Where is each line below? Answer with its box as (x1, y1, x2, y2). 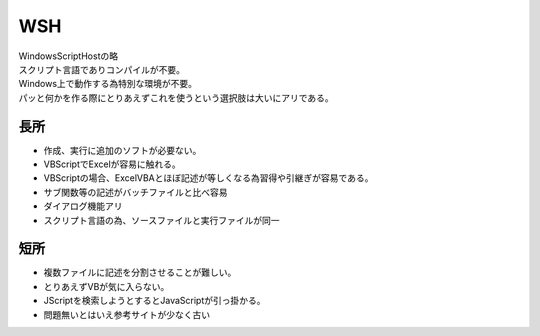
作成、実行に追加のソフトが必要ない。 (43, 144, 202, 156)
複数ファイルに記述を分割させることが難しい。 (43, 266, 237, 279)
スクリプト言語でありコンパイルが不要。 (18, 63, 185, 75)
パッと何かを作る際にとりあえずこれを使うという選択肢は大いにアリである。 (18, 91, 334, 104)
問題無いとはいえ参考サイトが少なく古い (43, 308, 210, 320)
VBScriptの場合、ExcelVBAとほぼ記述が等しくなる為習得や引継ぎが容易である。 (43, 172, 374, 184)
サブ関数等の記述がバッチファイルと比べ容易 (43, 186, 228, 198)
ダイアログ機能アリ (43, 200, 123, 212)
